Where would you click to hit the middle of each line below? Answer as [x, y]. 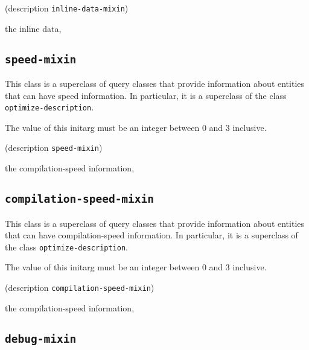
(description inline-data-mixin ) [67, 8]
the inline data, [33, 28]
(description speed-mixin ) [54, 148]
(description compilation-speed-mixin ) [80, 287]
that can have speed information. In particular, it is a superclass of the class [146, 95]
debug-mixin [41, 339]
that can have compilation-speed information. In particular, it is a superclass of [151, 235]
